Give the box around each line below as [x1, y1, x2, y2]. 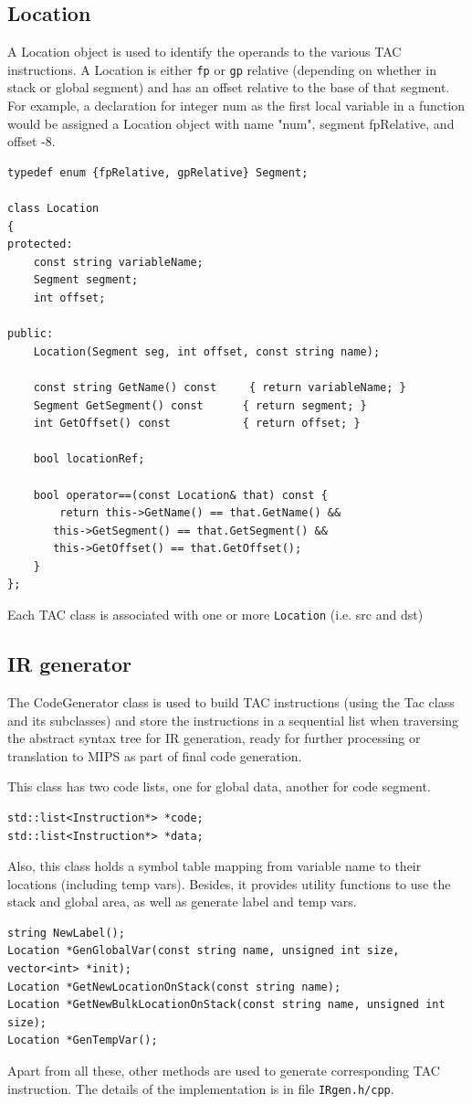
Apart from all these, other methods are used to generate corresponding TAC [7, 1061, 440, 1080]
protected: [7, 238, 73, 251]
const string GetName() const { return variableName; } [33, 380, 406, 394]
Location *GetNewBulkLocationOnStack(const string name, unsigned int [7, 998, 446, 1012]
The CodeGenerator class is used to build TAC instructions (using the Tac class [7, 692, 455, 711]
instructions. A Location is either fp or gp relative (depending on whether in [7, 59, 436, 79]
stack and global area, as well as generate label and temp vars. [7, 892, 357, 911]
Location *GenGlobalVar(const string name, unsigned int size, [7, 944, 400, 958]
